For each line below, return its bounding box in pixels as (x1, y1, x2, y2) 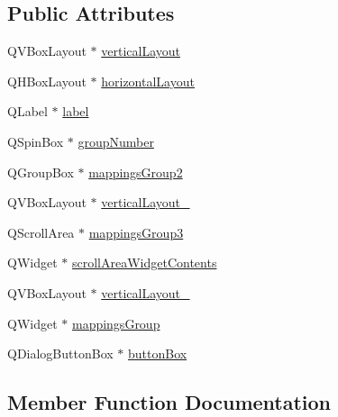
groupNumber (78, 131, 154, 150)
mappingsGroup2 (88, 162, 183, 181)
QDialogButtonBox (7, 344, 114, 363)
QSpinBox (7, 131, 64, 150)
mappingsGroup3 (88, 222, 184, 241)
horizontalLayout (101, 71, 195, 90)
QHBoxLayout (7, 71, 87, 90)
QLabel (7, 102, 48, 121)
